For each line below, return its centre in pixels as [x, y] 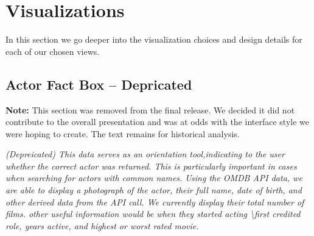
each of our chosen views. [53, 51]
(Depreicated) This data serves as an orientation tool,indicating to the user [145, 154]
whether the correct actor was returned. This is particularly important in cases [151, 166]
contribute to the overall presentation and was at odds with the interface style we [157, 122]
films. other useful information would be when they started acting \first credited [153, 214]
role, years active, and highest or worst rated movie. [102, 225]
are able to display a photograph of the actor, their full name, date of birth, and [154, 190]
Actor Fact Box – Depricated [99, 84]
